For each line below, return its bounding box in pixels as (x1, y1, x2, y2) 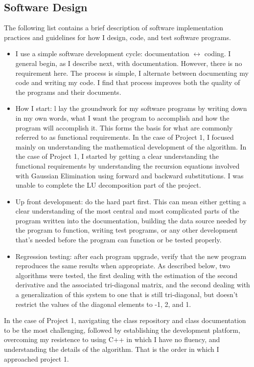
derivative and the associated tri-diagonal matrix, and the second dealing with (15, 280, 250, 290)
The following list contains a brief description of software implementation (4, 22, 224, 33)
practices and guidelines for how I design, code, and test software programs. (4, 32, 231, 42)
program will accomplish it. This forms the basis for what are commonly (15, 122, 233, 132)
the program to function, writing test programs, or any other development (15, 225, 238, 235)
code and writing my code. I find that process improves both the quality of (15, 77, 240, 87)
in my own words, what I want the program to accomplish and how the (15, 112, 230, 123)
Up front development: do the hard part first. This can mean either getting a (15, 196, 246, 206)
